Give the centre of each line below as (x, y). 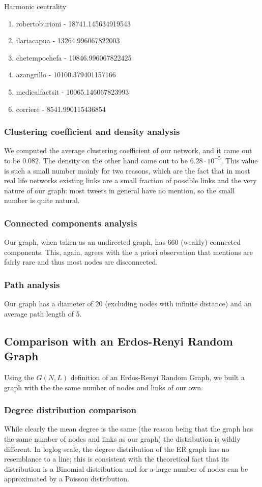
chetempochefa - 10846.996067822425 (74, 57)
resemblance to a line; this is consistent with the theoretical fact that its (117, 459)
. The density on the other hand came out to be (113, 160)
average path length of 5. (43, 313)
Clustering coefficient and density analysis (92, 132)
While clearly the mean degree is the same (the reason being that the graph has (129, 429)
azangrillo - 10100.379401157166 (66, 75)
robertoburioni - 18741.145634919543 (74, 23)
